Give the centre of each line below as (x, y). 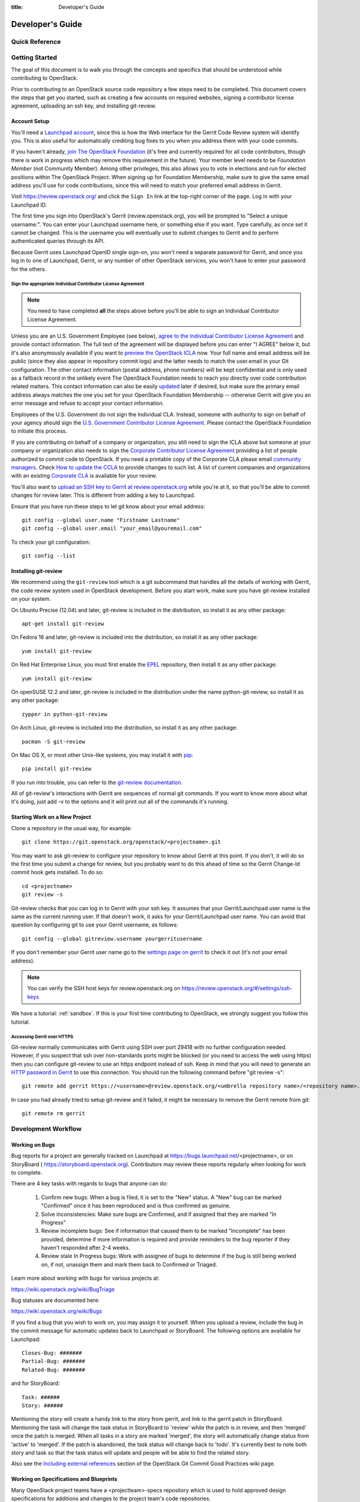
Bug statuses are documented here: (55, 1300)
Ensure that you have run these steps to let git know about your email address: (108, 506)
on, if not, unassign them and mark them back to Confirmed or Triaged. (129, 1264)
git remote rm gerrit (53, 1114)
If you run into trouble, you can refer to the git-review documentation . (97, 782)
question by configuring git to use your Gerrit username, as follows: (94, 925)
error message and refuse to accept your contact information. (88, 403)
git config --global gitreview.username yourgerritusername (112, 938)
